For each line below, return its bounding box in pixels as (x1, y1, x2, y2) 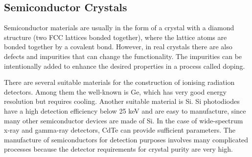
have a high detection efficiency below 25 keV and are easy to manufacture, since (4, 105, 246, 116)
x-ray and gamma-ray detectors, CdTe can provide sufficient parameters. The (4, 125, 235, 135)
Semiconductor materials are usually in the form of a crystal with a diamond (4, 22, 234, 33)
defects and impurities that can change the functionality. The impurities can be (4, 51, 242, 61)
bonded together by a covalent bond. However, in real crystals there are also (4, 41, 232, 52)
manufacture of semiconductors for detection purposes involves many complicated (4, 134, 249, 144)
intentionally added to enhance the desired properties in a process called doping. (4, 60, 245, 71)
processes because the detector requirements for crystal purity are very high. (4, 144, 233, 154)
